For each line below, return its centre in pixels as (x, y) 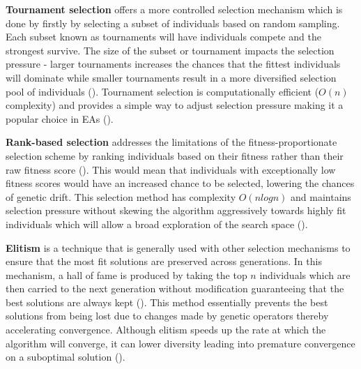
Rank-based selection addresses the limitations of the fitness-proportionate (171, 142)
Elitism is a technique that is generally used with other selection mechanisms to (178, 247)
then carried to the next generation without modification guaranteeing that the (175, 288)
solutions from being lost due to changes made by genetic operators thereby (167, 316)
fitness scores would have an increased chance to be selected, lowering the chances (180, 183)
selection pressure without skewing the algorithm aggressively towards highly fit (176, 210)
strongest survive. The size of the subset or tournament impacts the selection (170, 50)
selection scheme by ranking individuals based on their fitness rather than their (175, 155)
